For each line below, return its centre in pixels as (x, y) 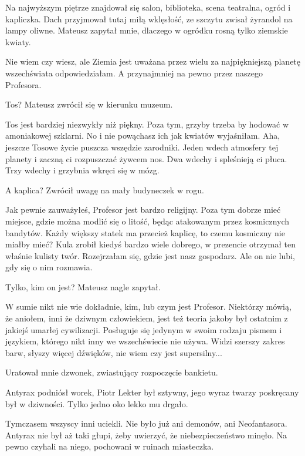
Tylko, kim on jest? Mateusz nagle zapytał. (83, 286)
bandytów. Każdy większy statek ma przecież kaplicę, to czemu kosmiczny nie (145, 232)
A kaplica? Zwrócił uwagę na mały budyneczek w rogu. (105, 190)
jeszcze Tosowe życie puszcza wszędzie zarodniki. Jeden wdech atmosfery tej (142, 147)
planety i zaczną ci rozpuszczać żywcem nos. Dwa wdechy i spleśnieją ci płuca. (146, 158)
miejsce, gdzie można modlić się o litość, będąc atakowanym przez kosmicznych (148, 221)
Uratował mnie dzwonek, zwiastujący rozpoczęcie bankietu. (112, 372)
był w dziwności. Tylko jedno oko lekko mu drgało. (97, 403)
